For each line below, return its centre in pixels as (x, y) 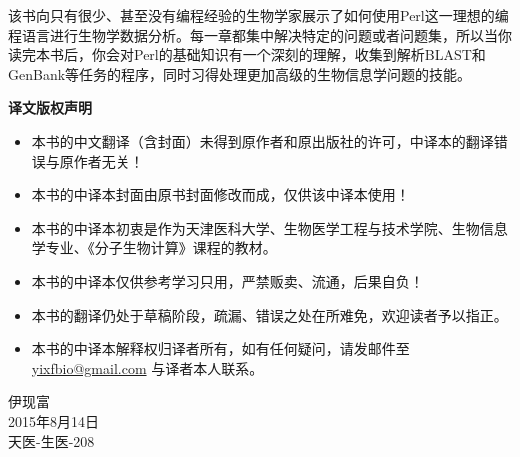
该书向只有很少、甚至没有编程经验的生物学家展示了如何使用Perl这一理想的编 (258, 15)
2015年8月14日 (53, 420)
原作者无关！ (101, 160)
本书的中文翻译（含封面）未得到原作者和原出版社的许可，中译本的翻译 (262, 140)
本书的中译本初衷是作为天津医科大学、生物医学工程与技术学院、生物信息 (269, 227)
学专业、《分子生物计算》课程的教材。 (154, 247)
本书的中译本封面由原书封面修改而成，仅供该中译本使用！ (220, 194)
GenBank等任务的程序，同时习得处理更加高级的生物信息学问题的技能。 (240, 73)
